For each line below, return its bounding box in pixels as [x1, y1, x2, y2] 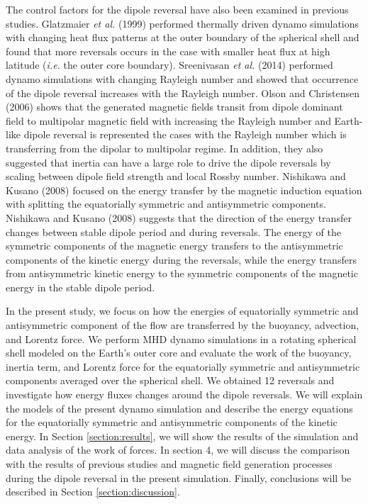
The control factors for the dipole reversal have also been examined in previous [6, 2, 349, 16]
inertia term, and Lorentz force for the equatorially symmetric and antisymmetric [6, 359, 360, 374]
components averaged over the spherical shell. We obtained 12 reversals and [6, 373, 335, 388]
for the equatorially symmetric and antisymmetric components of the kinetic [6, 415, 338, 430]
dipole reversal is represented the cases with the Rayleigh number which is [23, 127, 347, 142]
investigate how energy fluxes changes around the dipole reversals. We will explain [6, 387, 363, 402]
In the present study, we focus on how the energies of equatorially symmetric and [6, 303, 359, 318]
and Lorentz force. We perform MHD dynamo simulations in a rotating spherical [6, 331, 357, 346]
